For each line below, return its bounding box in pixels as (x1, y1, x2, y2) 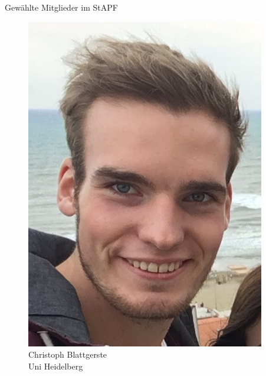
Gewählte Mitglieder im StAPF (5, 1, 118, 13)
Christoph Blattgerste (28, 348, 107, 361)
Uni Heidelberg (28, 359, 83, 372)
